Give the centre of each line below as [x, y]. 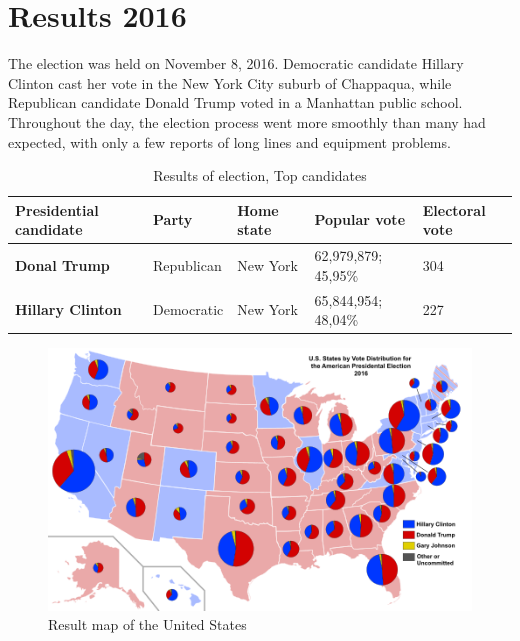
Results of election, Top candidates [260, 175]
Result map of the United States [147, 624]
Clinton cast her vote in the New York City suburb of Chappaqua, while [230, 82]
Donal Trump [62, 264]
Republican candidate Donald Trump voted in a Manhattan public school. [235, 102]
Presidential [57, 209]
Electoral [454, 209]
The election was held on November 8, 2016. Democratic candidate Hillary [236, 63]
